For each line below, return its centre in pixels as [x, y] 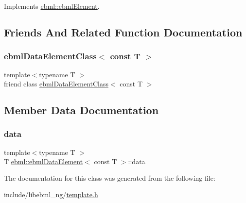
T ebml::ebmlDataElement [44, 161]
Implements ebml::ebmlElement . [52, 6]
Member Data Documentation [81, 110]
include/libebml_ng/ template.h [51, 194]
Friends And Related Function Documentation [123, 32]
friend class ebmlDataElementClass [56, 84]
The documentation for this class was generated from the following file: [110, 178]
